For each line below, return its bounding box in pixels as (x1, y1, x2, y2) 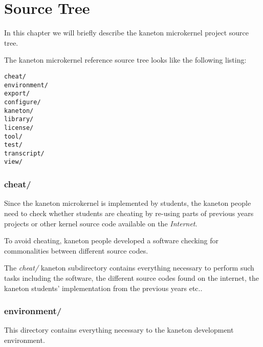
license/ (4, 124, 34, 131)
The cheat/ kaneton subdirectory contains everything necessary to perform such (4, 262, 254, 273)
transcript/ (4, 149, 45, 157)
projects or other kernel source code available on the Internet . (4, 218, 198, 228)
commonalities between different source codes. (4, 245, 148, 256)
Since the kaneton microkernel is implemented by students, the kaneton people (4, 198, 251, 208)
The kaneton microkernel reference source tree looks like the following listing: (4, 54, 247, 65)
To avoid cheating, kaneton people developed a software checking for (4, 235, 218, 246)
